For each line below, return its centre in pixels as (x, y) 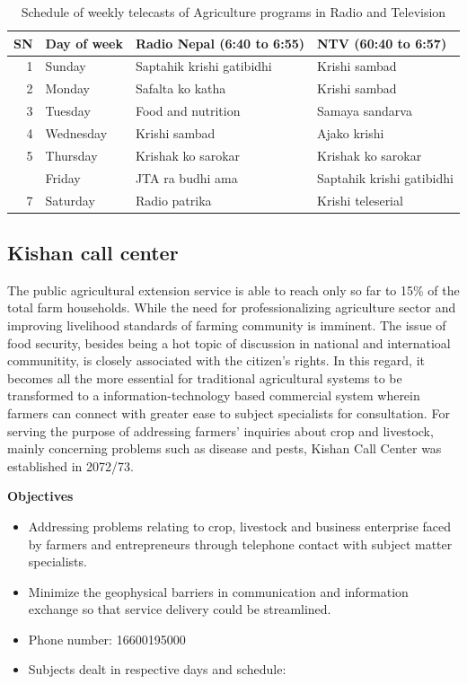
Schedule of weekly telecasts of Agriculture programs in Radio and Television (233, 12)
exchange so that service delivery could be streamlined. (180, 609)
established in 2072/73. (70, 465)
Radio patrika (173, 200)
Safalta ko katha (181, 88)
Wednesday (76, 132)
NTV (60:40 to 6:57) (382, 43)
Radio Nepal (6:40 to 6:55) (220, 43)
